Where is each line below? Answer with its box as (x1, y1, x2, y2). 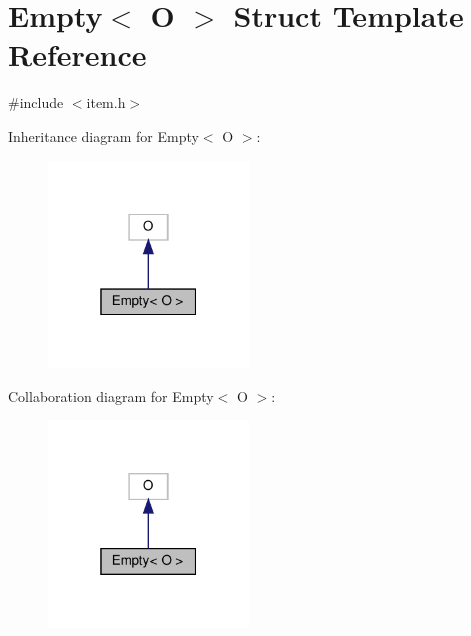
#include (8, 92, 64, 113)
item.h (86, 92, 126, 113)
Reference (8, 34, 147, 75)
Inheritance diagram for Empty (8, 125, 199, 146)
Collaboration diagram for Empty (8, 385, 214, 406)
